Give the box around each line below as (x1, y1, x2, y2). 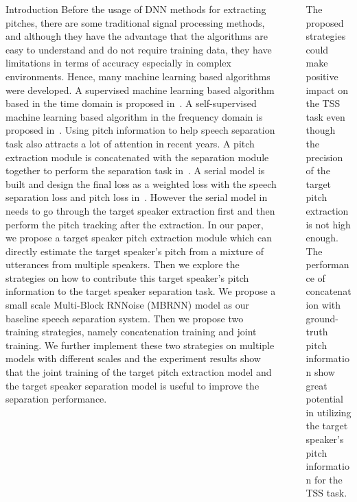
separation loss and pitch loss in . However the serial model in (5, 190, 268, 204)
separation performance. (5, 392, 107, 406)
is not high (306, 217, 351, 231)
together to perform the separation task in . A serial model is (5, 163, 265, 178)
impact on (306, 82, 348, 97)
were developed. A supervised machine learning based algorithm (5, 82, 275, 97)
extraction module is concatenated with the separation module (5, 150, 269, 164)
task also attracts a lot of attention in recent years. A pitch (5, 136, 255, 150)
